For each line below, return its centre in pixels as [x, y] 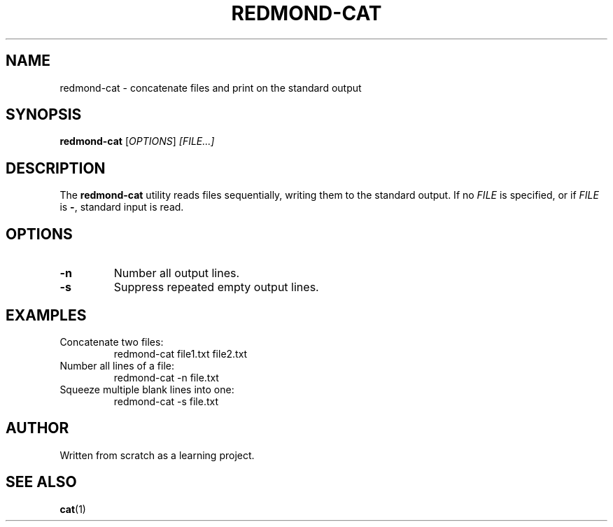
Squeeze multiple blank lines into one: [147, 389]
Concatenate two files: [112, 342]
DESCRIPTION [56, 168]
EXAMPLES [46, 315]
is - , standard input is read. [122, 207]
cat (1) [73, 509]
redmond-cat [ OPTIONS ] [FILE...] [137, 141]
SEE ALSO [41, 482]
